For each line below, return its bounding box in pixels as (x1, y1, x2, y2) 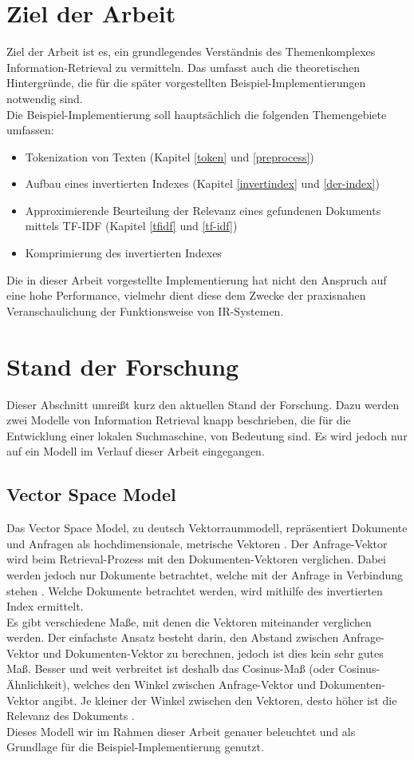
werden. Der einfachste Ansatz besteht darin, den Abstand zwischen (6, 629, 339, 646)
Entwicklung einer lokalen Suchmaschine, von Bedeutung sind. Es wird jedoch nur (6, 427, 408, 444)
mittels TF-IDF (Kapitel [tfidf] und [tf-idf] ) (25, 217, 238, 234)
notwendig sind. (6, 90, 83, 106)
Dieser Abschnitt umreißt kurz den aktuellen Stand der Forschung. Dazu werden (6, 396, 400, 412)
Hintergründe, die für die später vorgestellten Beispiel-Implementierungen (6, 74, 366, 91)
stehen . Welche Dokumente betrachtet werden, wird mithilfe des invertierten (6, 582, 383, 599)
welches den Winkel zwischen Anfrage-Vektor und (73, 676, 316, 693)
